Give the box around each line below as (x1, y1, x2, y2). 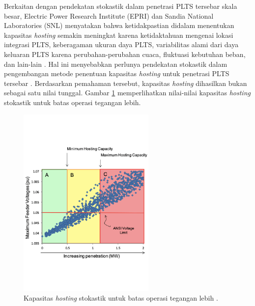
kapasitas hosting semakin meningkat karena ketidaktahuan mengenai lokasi (4, 29, 233, 40)
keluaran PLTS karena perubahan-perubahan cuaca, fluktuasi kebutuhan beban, (4, 49, 246, 59)
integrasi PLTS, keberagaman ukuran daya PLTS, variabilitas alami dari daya (4, 39, 239, 50)
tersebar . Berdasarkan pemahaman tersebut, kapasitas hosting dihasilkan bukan (4, 78, 247, 88)
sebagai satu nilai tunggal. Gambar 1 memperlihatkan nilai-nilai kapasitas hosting (4, 87, 251, 98)
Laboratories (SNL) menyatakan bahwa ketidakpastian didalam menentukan (4, 20, 234, 30)
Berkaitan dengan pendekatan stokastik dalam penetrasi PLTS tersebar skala (4, 1, 237, 11)
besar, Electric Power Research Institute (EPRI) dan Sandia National (4, 10, 214, 21)
